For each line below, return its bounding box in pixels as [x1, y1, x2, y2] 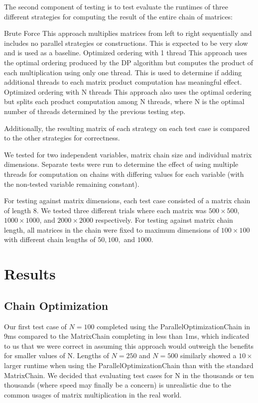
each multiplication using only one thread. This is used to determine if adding [4, 67, 242, 77]
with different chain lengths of [4, 234, 96, 245]
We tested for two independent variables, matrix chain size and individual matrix [4, 149, 252, 159]
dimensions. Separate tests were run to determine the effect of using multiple [4, 159, 239, 169]
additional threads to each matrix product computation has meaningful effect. [4, 77, 242, 87]
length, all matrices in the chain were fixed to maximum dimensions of [4, 224, 219, 235]
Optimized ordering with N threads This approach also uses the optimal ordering [4, 86, 252, 97]
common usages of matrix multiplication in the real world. [4, 389, 182, 400]
